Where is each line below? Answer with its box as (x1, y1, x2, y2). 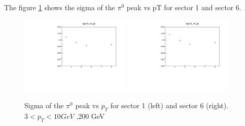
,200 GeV (76, 110, 105, 121)
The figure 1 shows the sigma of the (4, 2, 115, 12)
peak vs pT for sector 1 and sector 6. (126, 2, 241, 12)
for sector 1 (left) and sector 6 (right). (110, 100, 229, 111)
